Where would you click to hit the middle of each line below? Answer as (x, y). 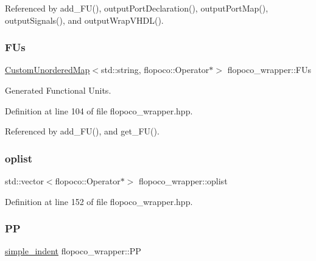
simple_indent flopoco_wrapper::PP (73, 251)
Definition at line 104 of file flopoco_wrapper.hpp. (99, 110)
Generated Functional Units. (58, 90)
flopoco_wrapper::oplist (183, 181)
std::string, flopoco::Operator (155, 70)
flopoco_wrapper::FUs (269, 70)
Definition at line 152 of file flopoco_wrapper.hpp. (99, 201)
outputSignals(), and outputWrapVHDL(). (84, 20)
